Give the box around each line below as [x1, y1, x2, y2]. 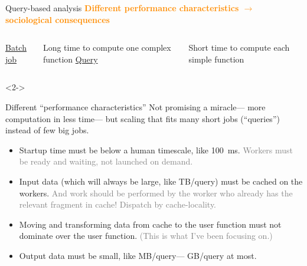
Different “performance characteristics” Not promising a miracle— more [5, 100, 266, 113]
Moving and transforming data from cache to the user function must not [19, 218, 282, 230]
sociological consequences [5, 13, 110, 25]
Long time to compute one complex [43, 41, 171, 54]
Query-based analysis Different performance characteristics [5, 2, 239, 14]
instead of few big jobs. [5, 124, 89, 136]
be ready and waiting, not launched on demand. [19, 155, 193, 168]
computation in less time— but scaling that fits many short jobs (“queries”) [5, 112, 280, 124]
